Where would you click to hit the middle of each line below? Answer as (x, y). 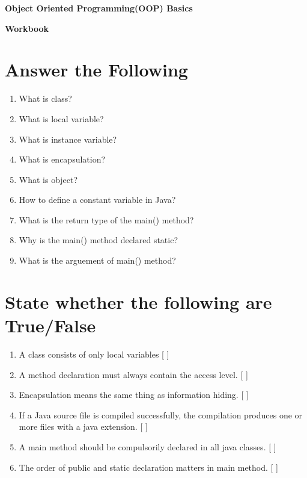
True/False (50, 325)
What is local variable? (61, 118)
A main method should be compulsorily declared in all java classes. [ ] (147, 446)
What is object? (48, 179)
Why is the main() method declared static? (99, 240)
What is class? (45, 98)
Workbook (27, 28)
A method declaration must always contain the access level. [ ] (133, 374)
